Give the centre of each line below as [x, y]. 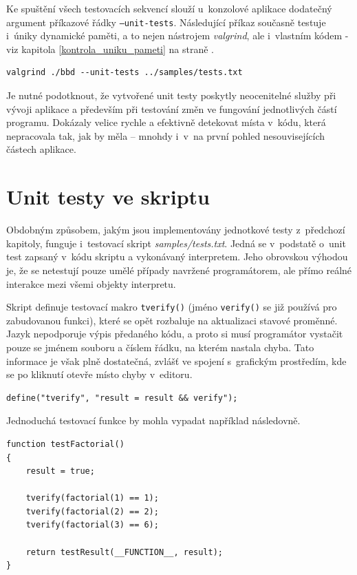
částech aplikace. [41, 149]
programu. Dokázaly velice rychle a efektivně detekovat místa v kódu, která [166, 122]
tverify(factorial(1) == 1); [92, 498]
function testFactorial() [65, 444]
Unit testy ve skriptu [108, 197]
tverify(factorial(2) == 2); [92, 511]
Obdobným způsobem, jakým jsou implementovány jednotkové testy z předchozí [176, 230]
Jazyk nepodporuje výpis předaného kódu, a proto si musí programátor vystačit [175, 334]
